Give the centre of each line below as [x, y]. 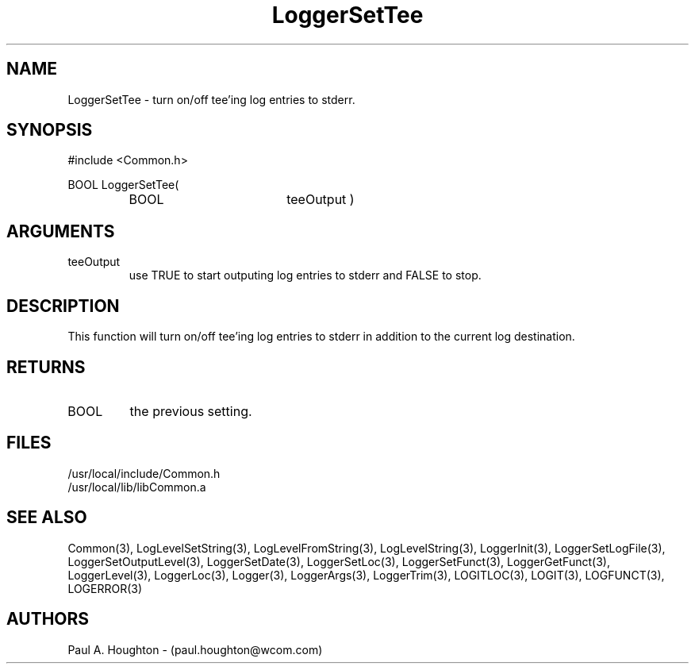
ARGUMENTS [61, 231]
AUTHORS [48, 619]
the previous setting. [191, 411]
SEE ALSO [47, 518]
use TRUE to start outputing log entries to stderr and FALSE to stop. [305, 275]
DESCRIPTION [63, 306]
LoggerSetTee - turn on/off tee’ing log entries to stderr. [211, 99]
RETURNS [46, 367]
